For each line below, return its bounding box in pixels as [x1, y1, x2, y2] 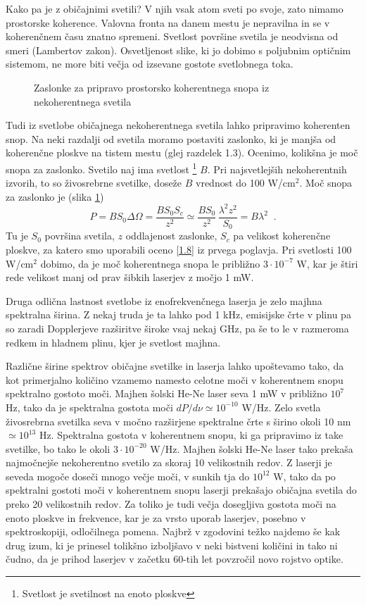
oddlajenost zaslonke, [125, 228, 217, 243]
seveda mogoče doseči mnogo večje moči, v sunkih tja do [6, 468, 250, 483]
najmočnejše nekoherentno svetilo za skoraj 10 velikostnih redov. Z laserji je [6, 455, 332, 470]
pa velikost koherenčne [233, 228, 331, 243]
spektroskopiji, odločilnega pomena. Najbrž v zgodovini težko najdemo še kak [6, 524, 341, 539]
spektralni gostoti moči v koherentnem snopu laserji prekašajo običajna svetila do [6, 482, 357, 497]
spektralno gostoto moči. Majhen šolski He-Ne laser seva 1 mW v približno [6, 386, 327, 401]
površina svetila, [44, 228, 115, 243]
